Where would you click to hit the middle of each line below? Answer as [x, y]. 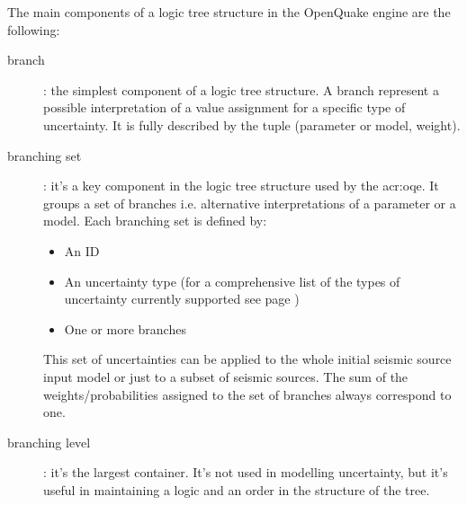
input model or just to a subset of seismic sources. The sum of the [226, 376]
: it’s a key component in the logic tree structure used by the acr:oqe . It [241, 186]
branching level [49, 442]
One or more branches [125, 328]
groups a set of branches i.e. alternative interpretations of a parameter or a [250, 203]
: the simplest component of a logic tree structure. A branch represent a [241, 89]
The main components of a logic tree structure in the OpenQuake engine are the [229, 12]
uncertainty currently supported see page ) [182, 299]
